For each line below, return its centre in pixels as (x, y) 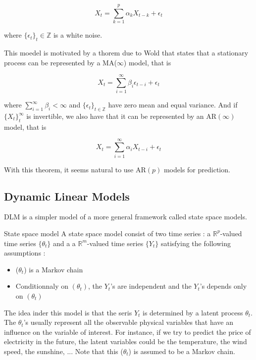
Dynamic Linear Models (67, 196)
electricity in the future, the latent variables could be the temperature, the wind (126, 341)
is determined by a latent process (193, 312)
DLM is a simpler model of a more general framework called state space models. (126, 217)
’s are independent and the (151, 286)
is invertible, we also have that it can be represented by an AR (122, 116)
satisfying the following (196, 243)
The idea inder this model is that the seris (68, 312)
